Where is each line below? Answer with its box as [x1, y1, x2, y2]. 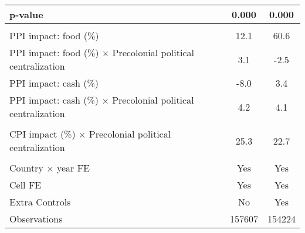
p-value [9, 8, 43, 21]
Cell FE [9, 178, 42, 191]
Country [9, 161, 43, 174]
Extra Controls [9, 195, 71, 208]
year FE [56, 161, 90, 174]
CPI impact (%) [9, 127, 76, 141]
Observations [9, 212, 63, 225]
